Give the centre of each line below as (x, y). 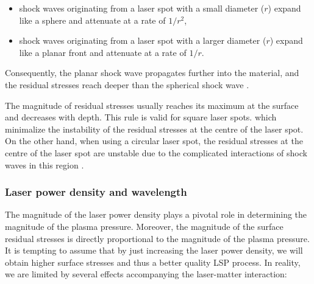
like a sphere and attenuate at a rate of (92, 20)
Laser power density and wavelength (96, 192)
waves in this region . (45, 165)
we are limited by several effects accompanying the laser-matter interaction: (146, 274)
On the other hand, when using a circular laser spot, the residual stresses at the (154, 141)
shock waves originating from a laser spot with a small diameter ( (142, 8)
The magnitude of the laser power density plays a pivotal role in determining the (156, 214)
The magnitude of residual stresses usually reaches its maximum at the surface (152, 105)
